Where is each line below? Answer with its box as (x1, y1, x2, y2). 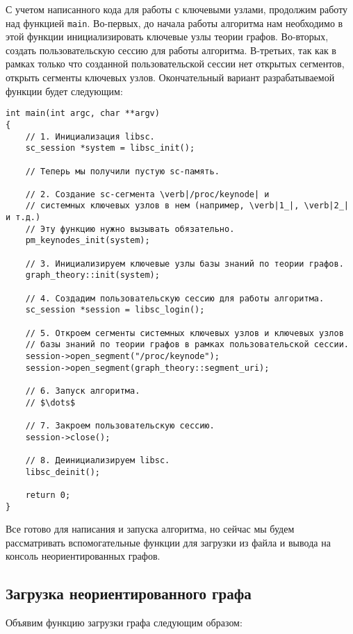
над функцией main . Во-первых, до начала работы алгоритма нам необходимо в (6, 15, 343, 30)
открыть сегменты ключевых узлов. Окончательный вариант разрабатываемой (6, 70, 335, 85)
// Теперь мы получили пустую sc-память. (25, 166, 220, 176)
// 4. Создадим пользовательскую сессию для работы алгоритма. (25, 293, 325, 303)
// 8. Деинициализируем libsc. (25, 455, 170, 465)
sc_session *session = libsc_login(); (25, 305, 205, 315)
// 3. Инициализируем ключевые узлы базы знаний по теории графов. (25, 258, 344, 269)
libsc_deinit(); (25, 467, 101, 477)
